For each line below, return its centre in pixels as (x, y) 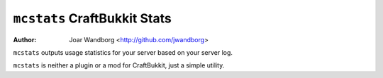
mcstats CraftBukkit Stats (92, 18)
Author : (25, 39)
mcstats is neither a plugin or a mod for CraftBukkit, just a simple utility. (119, 65)
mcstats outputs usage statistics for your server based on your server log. (123, 52)
